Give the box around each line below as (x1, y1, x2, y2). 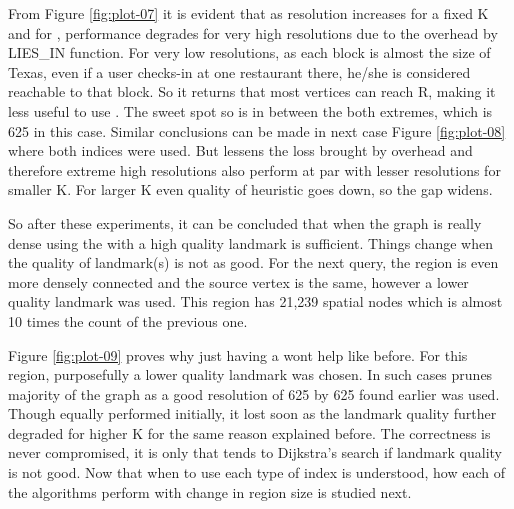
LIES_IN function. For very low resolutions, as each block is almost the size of (8, 42, 491, 63)
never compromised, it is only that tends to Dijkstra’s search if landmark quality (8, 442, 502, 463)
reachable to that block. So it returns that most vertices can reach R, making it (8, 81, 496, 102)
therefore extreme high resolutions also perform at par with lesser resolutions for (8, 159, 501, 180)
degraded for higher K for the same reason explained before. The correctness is (8, 422, 491, 443)
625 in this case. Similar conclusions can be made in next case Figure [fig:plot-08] (8, 120, 506, 141)
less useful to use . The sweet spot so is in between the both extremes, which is (8, 100, 493, 121)
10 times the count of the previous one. (8, 310, 248, 331)
